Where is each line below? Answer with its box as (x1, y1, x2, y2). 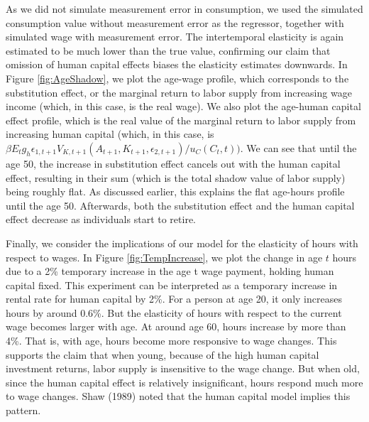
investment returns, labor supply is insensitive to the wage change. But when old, (6, 361, 360, 376)
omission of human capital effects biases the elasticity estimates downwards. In (6, 57, 348, 72)
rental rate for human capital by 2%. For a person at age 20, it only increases (6, 291, 342, 306)
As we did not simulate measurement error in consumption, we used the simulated (6, 1, 363, 16)
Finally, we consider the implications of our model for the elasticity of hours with (6, 235, 358, 250)
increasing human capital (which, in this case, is (6, 126, 214, 141)
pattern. (6, 403, 41, 418)
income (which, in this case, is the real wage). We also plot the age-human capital (6, 99, 361, 114)
